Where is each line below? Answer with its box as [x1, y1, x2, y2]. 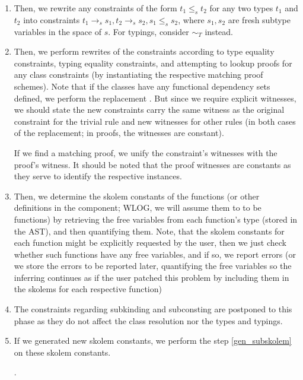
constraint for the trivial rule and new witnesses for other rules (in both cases [14, 115, 296, 127]
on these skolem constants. [14, 346, 111, 358]
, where [178, 13, 205, 26]
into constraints [23, 13, 80, 26]
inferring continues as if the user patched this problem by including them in [14, 271, 289, 283]
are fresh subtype [228, 13, 291, 26]
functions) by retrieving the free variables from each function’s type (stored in [14, 213, 298, 225]
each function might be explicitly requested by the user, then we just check [14, 236, 286, 249]
